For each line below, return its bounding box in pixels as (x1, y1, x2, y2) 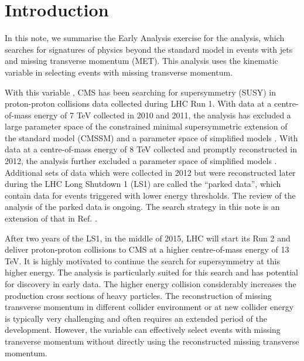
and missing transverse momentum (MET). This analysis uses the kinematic (5, 55, 278, 67)
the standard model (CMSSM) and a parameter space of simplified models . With (5, 131, 298, 144)
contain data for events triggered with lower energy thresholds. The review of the (5, 189, 296, 201)
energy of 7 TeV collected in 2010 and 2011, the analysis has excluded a (34, 108, 291, 121)
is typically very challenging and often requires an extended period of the (5, 312, 267, 324)
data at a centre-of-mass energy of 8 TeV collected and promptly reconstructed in (5, 143, 297, 155)
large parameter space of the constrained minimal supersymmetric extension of (5, 120, 288, 132)
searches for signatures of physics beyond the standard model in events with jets (5, 43, 293, 55)
